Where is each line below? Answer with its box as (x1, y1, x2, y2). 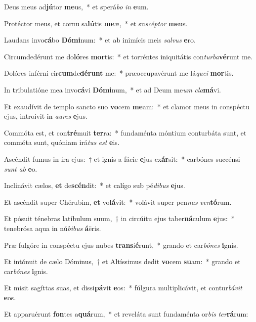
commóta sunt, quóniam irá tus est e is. (4, 137, 120, 147)
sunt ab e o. (4, 163, 38, 174)
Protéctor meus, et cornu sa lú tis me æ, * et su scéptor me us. (4, 18, 188, 28)
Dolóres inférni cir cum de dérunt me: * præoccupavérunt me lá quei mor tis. (4, 68, 234, 78)
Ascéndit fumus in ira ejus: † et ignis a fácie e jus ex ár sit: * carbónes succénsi (4, 153, 240, 164)
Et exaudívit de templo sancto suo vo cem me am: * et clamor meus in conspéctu (4, 101, 250, 111)
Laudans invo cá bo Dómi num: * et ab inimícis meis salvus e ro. (4, 35, 196, 45)
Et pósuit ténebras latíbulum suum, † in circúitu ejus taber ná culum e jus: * (4, 213, 235, 224)
